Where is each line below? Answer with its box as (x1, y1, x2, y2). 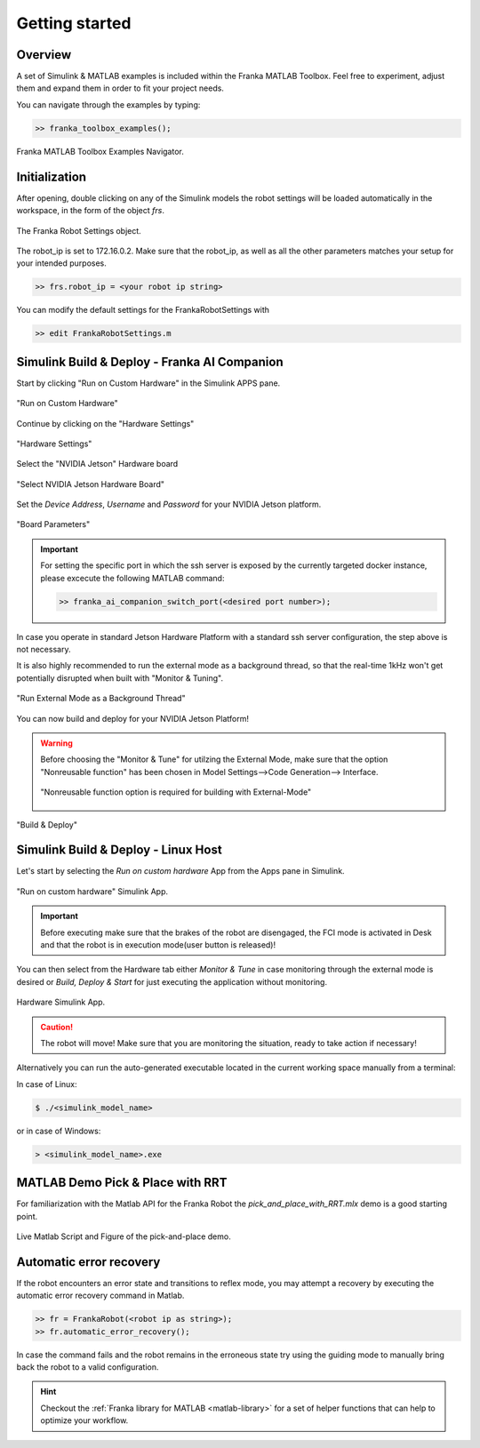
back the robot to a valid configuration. (16, 1362, 159, 1372)
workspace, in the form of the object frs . (16, 205, 164, 216)
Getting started (16, 13, 132, 33)
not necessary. (16, 644, 71, 654)
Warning (40, 738, 73, 748)
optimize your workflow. (40, 1415, 129, 1426)
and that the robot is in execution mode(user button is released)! (40, 939, 276, 950)
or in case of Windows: (16, 1125, 101, 1136)
